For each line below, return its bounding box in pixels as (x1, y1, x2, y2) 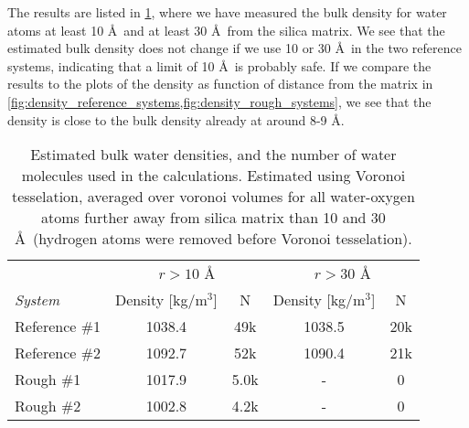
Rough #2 (15, 395, 81, 417)
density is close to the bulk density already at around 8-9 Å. (7, 110, 345, 129)
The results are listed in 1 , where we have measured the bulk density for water (7, 3, 447, 21)
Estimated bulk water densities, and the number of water (30, 144, 397, 166)
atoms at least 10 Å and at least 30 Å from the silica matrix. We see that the (7, 20, 445, 39)
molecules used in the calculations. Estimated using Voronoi (21, 165, 406, 187)
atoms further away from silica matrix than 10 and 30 (41, 207, 386, 229)
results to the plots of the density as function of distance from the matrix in (7, 74, 433, 93)
